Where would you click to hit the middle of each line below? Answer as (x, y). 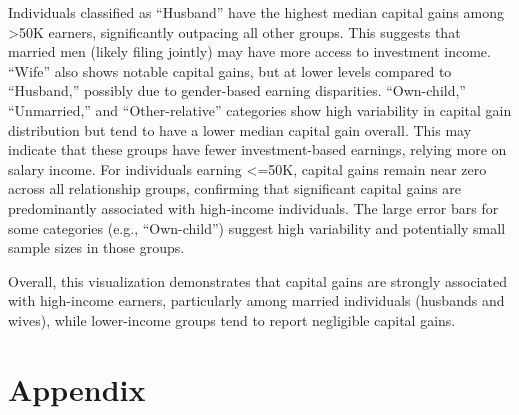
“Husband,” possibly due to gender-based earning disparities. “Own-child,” (237, 90)
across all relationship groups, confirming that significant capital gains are (234, 188)
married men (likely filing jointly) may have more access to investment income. (249, 51)
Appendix (77, 388)
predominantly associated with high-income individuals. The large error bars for (253, 207)
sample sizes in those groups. (96, 247)
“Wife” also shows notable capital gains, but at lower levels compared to (230, 70)
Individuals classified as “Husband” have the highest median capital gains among (256, 12)
